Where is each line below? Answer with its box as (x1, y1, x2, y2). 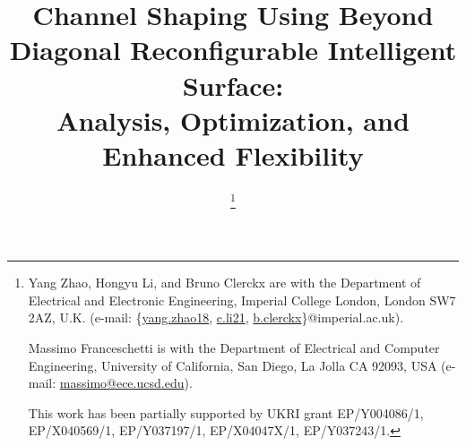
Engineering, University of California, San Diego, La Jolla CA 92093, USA (28, 356, 437, 374)
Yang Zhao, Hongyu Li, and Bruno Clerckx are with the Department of (28, 273, 421, 292)
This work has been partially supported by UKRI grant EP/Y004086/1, (28, 403, 424, 422)
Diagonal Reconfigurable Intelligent (9, 31, 457, 68)
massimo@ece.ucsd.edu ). (59, 373, 193, 392)
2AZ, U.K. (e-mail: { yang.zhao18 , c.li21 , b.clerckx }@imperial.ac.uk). (28, 308, 404, 327)
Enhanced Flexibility (102, 136, 364, 173)
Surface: (182, 66, 284, 103)
